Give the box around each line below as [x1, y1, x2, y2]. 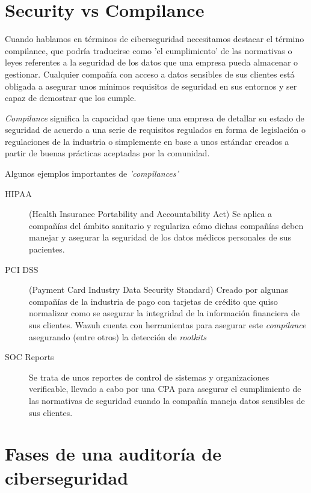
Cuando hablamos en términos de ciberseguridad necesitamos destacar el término [5, 32, 304, 45]
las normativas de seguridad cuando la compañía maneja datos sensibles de [29, 394, 305, 406]
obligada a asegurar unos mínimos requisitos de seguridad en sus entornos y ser [5, 79, 297, 92]
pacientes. [29, 243, 65, 256]
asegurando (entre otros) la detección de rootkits [29, 330, 206, 343]
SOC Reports [5, 351, 54, 363]
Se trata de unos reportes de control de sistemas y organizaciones [29, 370, 269, 383]
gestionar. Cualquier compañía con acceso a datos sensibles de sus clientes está [5, 67, 295, 80]
